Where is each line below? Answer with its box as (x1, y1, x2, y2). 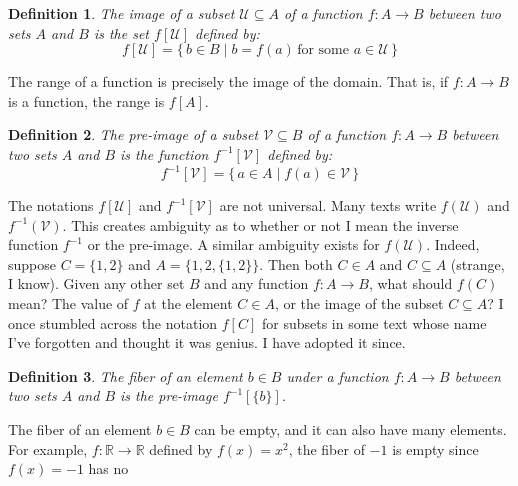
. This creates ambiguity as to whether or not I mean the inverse (62, 214, 459, 235)
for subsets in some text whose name (261, 312, 487, 333)
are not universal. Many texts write (219, 195, 437, 216)
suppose (8, 253, 56, 274)
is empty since (392, 438, 479, 459)
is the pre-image (120, 385, 218, 406)
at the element (144, 293, 233, 314)
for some (297, 43, 350, 58)
